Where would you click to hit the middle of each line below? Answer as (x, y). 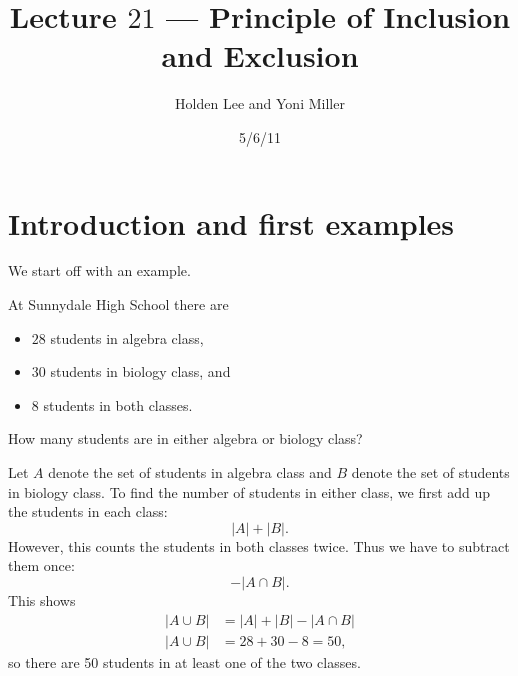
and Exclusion (260, 55)
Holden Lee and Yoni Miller (260, 103)
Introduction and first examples (231, 222)
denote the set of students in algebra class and (190, 472)
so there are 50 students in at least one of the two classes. (184, 661)
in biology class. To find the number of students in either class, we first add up (249, 491)
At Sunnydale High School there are (118, 304)
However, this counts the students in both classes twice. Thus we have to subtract (259, 545)
